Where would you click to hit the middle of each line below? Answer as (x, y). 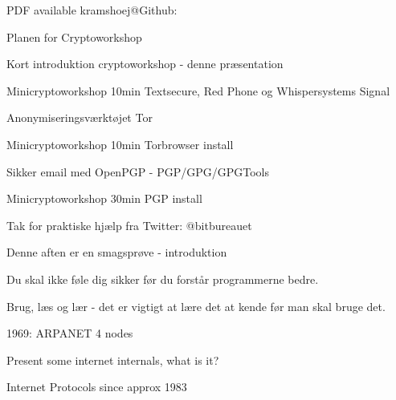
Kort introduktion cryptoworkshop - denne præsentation (145, 64)
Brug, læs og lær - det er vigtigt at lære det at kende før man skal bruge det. (196, 306)
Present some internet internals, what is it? (113, 360)
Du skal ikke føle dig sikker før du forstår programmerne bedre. (163, 279)
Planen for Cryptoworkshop (74, 36)
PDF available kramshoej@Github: (92, 10)
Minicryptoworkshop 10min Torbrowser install (120, 144)
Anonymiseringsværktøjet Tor (80, 117)
